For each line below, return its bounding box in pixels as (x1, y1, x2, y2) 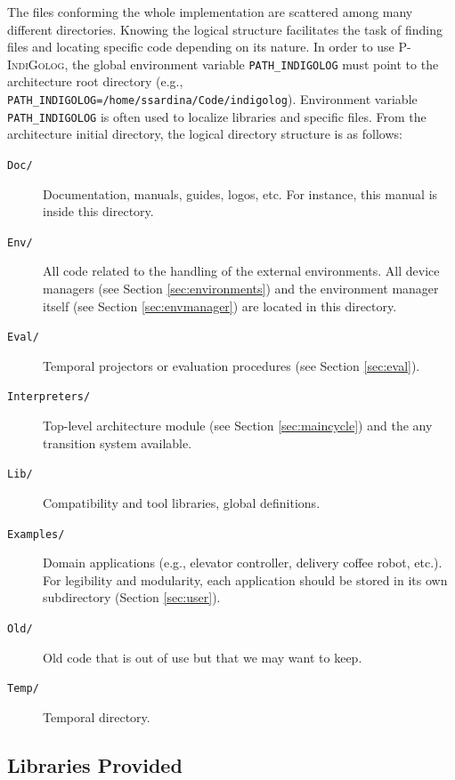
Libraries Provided (7, 751, 183, 778)
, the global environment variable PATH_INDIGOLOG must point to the (64, 54, 439, 73)
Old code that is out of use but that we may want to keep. (43, 647, 362, 666)
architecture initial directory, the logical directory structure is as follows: (7, 125, 402, 143)
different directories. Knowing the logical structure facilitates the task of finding (7, 20, 443, 38)
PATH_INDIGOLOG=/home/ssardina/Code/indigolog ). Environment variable (7, 90, 418, 109)
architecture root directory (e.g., (7, 72, 183, 91)
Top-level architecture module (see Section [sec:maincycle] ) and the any (43, 416, 433, 435)
